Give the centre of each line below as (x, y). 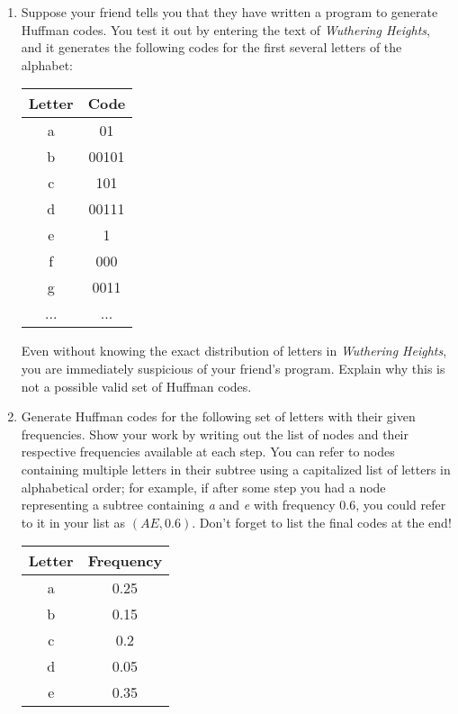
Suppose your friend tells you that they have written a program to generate (229, 12)
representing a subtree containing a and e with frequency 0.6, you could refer (233, 505)
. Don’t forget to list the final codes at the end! (322, 522)
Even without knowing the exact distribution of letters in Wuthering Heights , (234, 351)
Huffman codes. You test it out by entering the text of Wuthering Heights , (225, 29)
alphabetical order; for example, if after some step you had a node (203, 487)
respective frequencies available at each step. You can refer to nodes (208, 452)
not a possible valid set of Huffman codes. (136, 386)
